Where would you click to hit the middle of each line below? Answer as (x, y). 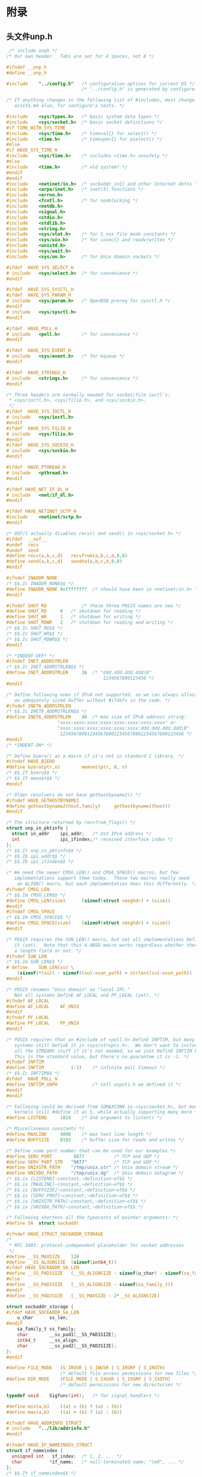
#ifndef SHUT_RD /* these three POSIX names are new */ (94, 606)
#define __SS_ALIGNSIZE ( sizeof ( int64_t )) (62, 1262)
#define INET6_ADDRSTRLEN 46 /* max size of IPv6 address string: (96, 717)
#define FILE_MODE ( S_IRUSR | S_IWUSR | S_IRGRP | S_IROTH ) (86, 1368)
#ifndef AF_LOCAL (28, 1001)
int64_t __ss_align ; (48, 1340)
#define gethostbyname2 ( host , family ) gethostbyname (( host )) (88, 806)
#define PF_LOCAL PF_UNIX (43, 1023)
